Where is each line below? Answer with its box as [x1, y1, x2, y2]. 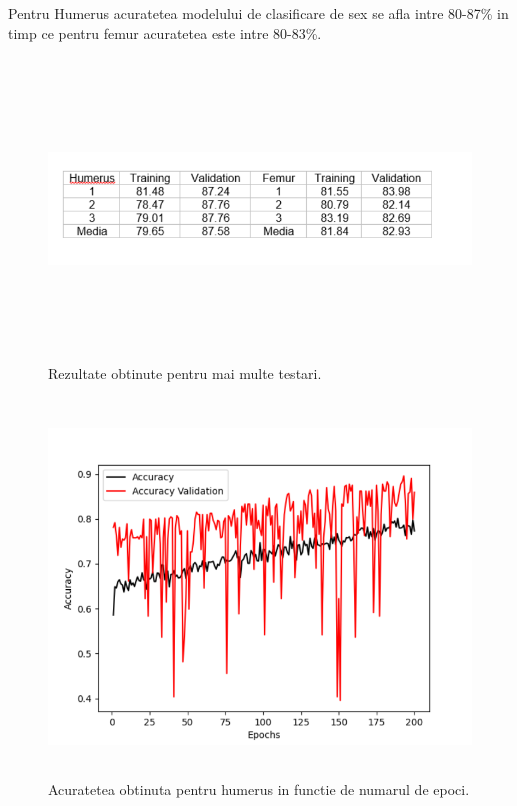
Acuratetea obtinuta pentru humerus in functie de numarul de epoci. [48, 779, 470, 800]
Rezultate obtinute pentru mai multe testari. [48, 363, 322, 384]
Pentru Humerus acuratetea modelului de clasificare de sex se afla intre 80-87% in [8, 3, 509, 23]
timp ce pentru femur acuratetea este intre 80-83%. [8, 22, 322, 43]
